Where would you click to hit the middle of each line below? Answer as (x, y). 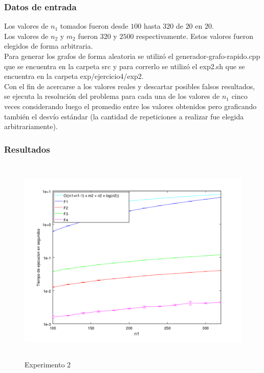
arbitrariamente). (31, 126)
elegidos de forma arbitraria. (49, 46)
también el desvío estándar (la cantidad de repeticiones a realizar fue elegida (124, 116)
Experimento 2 (48, 364)
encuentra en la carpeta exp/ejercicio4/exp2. (74, 76)
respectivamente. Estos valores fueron (195, 36)
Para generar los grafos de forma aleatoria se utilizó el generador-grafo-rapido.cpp (132, 56)
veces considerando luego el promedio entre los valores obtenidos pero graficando (130, 106)
